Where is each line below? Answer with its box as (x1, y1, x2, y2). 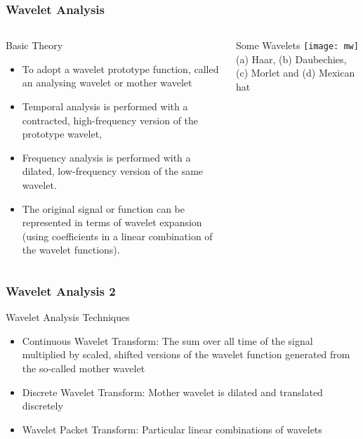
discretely (22, 398, 63, 413)
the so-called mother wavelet (22, 360, 145, 375)
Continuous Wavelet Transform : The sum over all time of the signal (22, 333, 313, 348)
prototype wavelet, (22, 126, 103, 141)
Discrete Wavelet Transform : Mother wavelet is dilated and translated (22, 384, 323, 399)
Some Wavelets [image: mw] (236, 38, 359, 53)
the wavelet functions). (22, 242, 120, 257)
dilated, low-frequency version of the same (22, 164, 204, 178)
